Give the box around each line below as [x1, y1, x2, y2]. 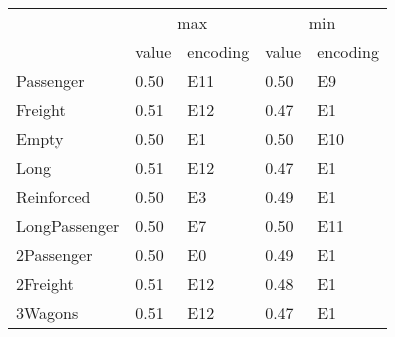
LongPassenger [16, 214, 120, 237]
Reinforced [16, 185, 91, 208]
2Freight [16, 272, 74, 295]
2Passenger [16, 243, 93, 266]
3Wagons [16, 301, 79, 324]
